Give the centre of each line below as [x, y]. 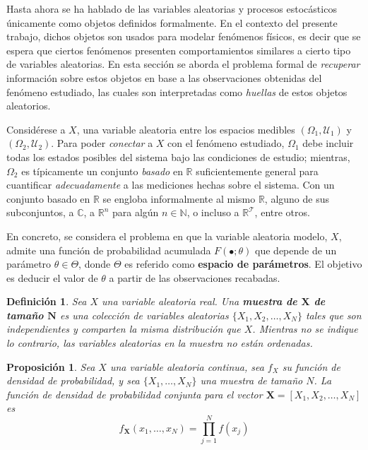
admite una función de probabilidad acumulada [109, 250]
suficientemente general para [257, 171]
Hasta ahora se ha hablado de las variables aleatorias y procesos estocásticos [172, 8]
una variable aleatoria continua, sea [187, 366]
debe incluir [328, 143]
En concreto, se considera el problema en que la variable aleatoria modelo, [167, 236]
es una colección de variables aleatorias [144, 315]
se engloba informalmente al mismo [179, 198]
